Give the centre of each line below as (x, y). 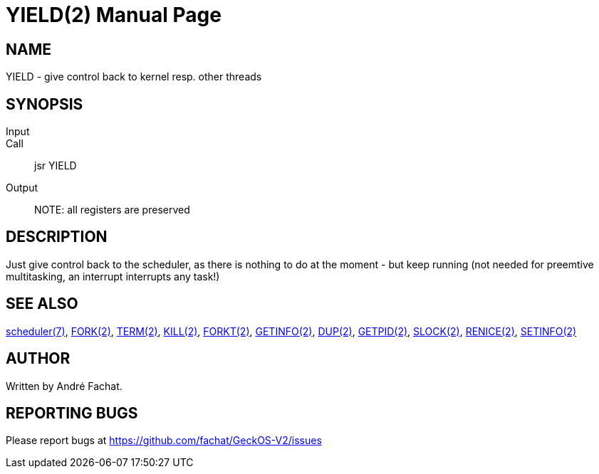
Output (22, 188)
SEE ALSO (42, 304)
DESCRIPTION (57, 237)
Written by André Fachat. (64, 386)
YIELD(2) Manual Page (114, 15)
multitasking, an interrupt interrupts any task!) (113, 276)
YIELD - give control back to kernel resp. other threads (134, 77)
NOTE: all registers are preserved (112, 210)
